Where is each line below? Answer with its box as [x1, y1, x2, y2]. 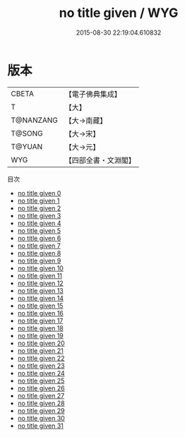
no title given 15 [17, 301, 64, 310]
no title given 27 [17, 391, 65, 400]
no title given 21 [17, 346, 64, 354]
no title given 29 [17, 406, 65, 414]
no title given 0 [17, 188, 61, 197]
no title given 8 [17, 249, 61, 257]
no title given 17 [17, 316, 64, 325]
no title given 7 [17, 241, 61, 250]
